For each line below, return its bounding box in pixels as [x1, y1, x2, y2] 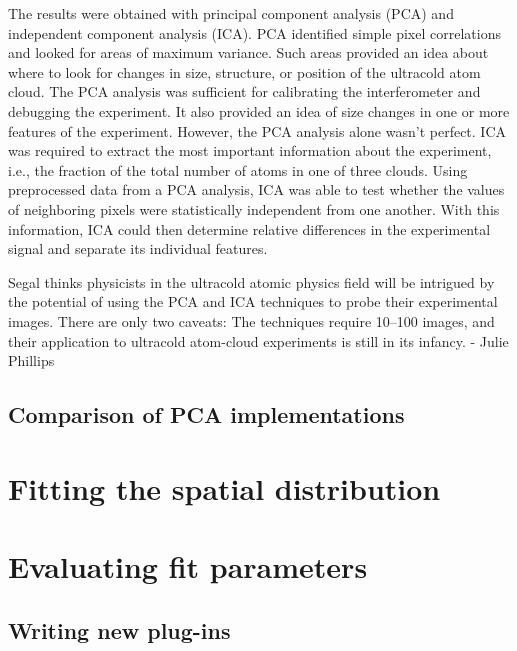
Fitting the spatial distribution [8, 467, 441, 508]
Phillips [8, 350, 55, 371]
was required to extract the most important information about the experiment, [8, 140, 492, 161]
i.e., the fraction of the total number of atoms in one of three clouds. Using [8, 159, 468, 180]
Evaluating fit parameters [8, 546, 368, 587]
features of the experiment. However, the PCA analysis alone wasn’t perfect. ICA [8, 120, 507, 141]
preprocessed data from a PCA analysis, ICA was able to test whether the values [8, 179, 505, 200]
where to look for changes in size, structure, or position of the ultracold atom [8, 61, 481, 82]
